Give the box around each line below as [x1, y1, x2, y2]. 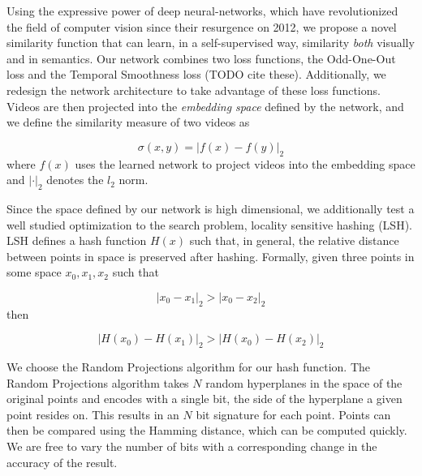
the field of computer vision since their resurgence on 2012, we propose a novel [6, 18, 397, 35]
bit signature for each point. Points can [196, 405, 391, 422]
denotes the [46, 171, 104, 188]
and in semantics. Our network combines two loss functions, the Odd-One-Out [6, 49, 396, 66]
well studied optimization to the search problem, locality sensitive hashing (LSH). [6, 216, 412, 233]
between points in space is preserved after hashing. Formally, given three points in [6, 247, 415, 264]
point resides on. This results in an [6, 405, 179, 422]
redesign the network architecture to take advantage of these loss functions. [6, 81, 381, 98]
